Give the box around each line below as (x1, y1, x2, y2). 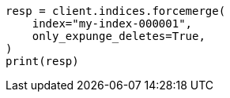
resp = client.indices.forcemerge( (6, 5, 226, 17)
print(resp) (6, 55, 79, 67)
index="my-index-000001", (32, 17, 193, 30)
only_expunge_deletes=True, (32, 30, 205, 42)
